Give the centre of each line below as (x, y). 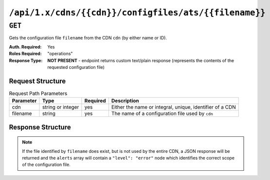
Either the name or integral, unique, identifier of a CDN (173, 107)
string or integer (61, 107)
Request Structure (37, 81)
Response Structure (40, 127)
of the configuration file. (46, 164)
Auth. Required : (25, 47)
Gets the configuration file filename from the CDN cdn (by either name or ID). (88, 38)
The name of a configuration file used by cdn (162, 114)
